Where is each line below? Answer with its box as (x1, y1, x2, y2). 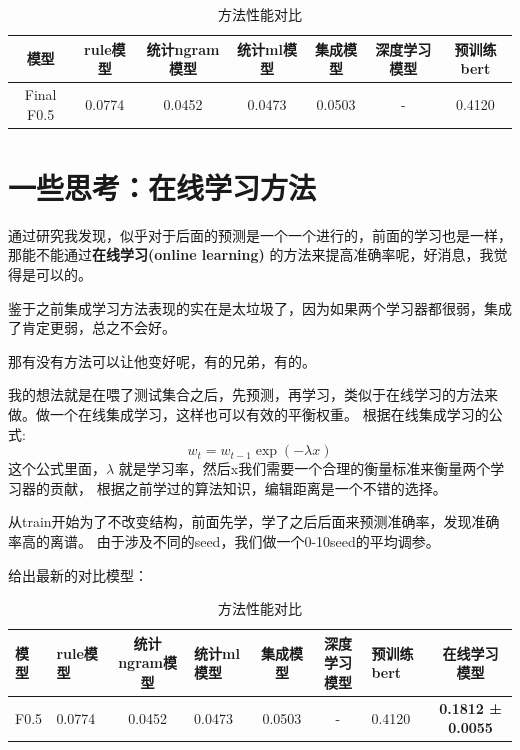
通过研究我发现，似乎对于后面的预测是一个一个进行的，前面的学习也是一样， (8, 224, 512, 245)
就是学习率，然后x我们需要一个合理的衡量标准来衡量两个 (118, 458, 491, 479)
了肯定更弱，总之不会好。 (8, 317, 176, 338)
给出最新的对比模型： (8, 564, 148, 585)
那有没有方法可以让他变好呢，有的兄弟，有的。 (8, 350, 316, 371)
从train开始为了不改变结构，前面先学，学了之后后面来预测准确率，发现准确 (8, 511, 500, 532)
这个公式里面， (8, 458, 106, 479)
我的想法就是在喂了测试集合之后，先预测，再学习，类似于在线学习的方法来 (8, 384, 498, 405)
